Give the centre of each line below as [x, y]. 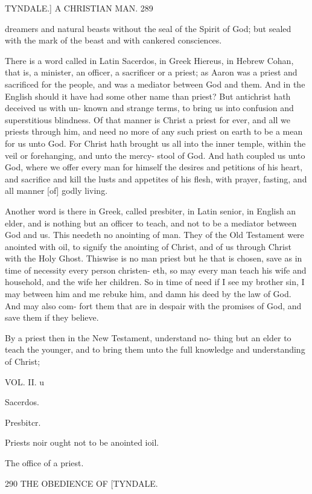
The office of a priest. [44, 463]
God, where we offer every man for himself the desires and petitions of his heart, [154, 167]
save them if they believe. [52, 317]
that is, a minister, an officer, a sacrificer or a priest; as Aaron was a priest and [151, 72]
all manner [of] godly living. [56, 191]
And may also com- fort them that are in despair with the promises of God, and [153, 305]
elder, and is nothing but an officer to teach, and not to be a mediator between [151, 223]
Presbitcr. [23, 422]
